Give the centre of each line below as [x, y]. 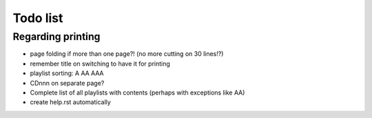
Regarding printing [56, 37]
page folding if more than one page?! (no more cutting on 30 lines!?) [127, 54]
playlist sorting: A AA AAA [67, 73]
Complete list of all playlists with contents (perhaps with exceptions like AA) [137, 92]
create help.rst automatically [71, 102]
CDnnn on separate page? [67, 83]
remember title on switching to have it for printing [100, 63]
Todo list [38, 18]
